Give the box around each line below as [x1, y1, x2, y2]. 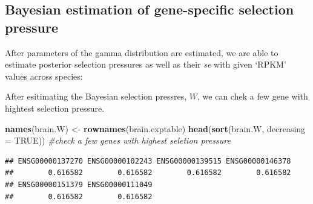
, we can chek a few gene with [197, 90, 308, 103]
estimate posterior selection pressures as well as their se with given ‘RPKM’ [5, 58, 286, 71]
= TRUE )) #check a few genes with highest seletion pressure [5, 134, 231, 147]
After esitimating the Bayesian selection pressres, [5, 90, 187, 103]
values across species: [5, 69, 83, 82]
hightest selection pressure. [5, 101, 105, 114]
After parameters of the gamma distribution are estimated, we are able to [5, 46, 278, 59]
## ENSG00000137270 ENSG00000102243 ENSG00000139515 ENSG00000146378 [5, 156, 291, 165]
